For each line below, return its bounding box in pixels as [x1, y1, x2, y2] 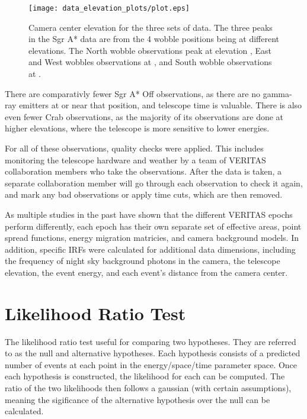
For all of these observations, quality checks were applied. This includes [5, 142, 264, 154]
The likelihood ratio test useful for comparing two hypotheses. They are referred [5, 335, 296, 347]
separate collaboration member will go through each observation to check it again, [5, 176, 303, 189]
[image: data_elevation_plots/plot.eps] [28, 4, 190, 12]
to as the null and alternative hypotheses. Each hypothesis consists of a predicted [5, 347, 300, 359]
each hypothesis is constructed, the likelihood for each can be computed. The [5, 370, 285, 382]
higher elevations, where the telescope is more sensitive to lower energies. [5, 122, 270, 134]
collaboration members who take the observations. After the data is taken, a [5, 165, 282, 178]
